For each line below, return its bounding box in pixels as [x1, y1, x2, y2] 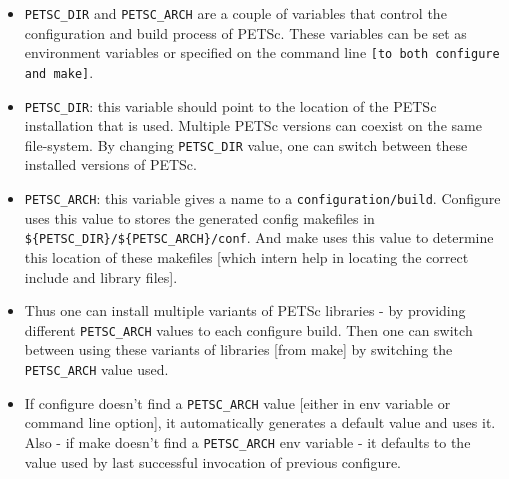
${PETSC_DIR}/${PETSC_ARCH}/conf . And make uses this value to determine [24, 227, 494, 248]
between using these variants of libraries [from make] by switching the [24, 339, 453, 360]
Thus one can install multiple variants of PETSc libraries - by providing [24, 300, 466, 321]
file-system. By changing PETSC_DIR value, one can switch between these [24, 134, 468, 155]
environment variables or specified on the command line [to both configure [24, 42, 500, 63]
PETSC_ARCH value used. [24, 359, 169, 379]
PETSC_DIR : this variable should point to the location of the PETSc [24, 95, 437, 116]
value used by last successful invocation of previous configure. [24, 451, 402, 472]
